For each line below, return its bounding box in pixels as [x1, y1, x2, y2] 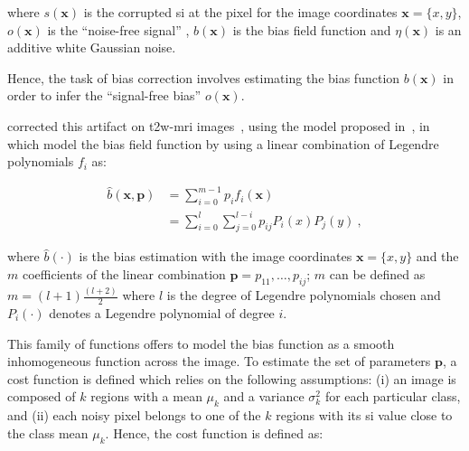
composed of [7, 387, 76, 406]
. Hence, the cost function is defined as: [105, 423, 324, 442]
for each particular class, [324, 387, 461, 406]
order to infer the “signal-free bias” [7, 86, 202, 105]
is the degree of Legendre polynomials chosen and [166, 286, 441, 305]
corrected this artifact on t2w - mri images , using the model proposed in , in [7, 116, 430, 135]
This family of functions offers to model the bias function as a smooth [7, 334, 395, 352]
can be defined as [329, 265, 426, 283]
